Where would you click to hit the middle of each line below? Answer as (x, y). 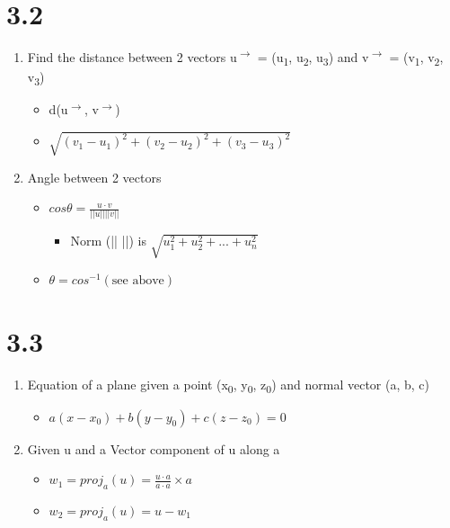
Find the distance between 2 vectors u (132, 57)
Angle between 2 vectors (94, 177)
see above (138, 281)
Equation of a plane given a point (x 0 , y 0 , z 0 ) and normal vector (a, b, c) (228, 385)
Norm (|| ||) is (108, 241)
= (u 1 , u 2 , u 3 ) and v (313, 58)
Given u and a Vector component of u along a (154, 448)
